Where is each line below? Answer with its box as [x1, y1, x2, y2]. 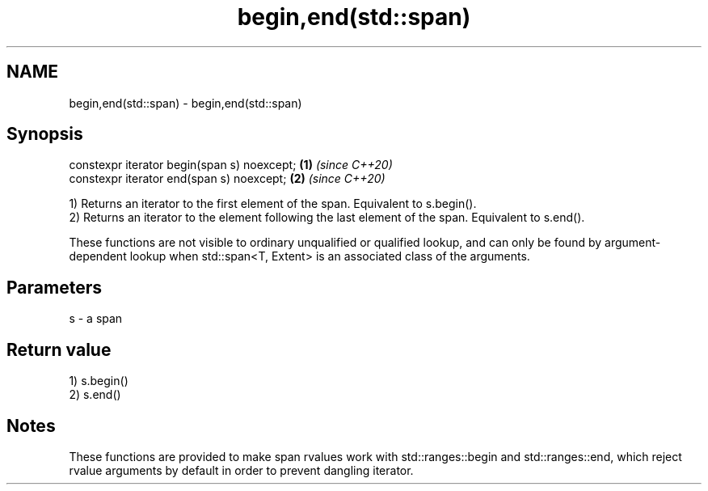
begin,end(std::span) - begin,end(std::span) [69, 95, 302, 110]
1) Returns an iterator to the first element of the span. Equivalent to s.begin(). [69, 197, 477, 211]
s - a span [69, 311, 123, 326]
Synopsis [6, 124, 83, 145]
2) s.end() [69, 387, 121, 402]
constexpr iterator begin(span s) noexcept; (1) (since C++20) [69, 158, 393, 172]
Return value [6, 339, 112, 360]
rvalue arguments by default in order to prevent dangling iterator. [69, 463, 414, 477]
